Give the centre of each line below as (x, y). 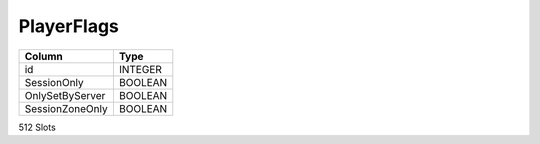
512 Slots (37, 127)
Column (44, 56)
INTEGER (140, 69)
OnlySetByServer (65, 95)
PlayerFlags (69, 26)
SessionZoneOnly (66, 108)
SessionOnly (54, 82)
